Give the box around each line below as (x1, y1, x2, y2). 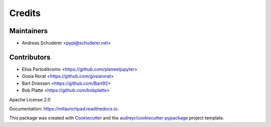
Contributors (9, 53, 51, 61)
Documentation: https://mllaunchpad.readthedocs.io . (9, 105, 119, 111)
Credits (9, 8, 41, 19)
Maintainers (9, 27, 48, 35)
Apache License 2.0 (9, 96, 51, 102)
